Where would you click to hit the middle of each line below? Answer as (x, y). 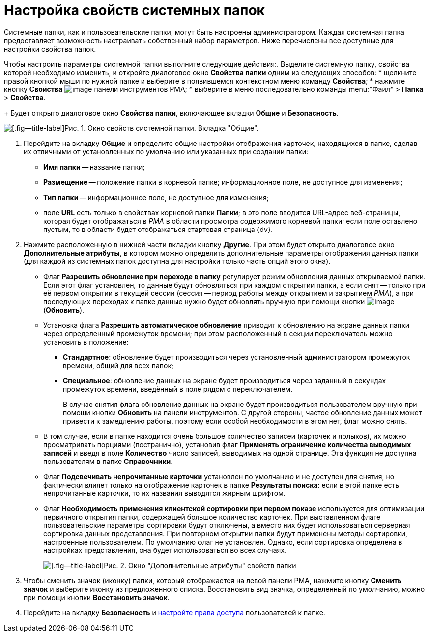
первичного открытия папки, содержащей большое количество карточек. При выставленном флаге (212, 517)
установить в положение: (86, 342)
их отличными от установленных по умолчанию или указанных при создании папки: (166, 151)
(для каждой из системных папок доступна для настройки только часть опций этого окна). (177, 261)
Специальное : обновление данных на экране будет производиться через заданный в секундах (225, 380)
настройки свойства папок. (50, 49)
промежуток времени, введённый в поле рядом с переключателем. (178, 389)
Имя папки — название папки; (94, 167)
